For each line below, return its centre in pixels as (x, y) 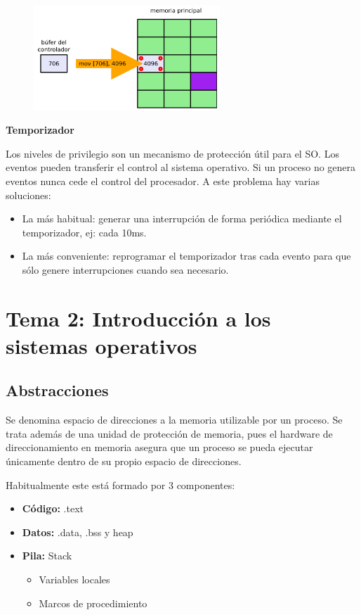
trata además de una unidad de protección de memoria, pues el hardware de (169, 433)
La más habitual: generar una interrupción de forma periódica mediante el (182, 218)
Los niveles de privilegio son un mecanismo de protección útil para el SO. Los (172, 153)
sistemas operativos (101, 345)
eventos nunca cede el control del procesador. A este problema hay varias (163, 180)
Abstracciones (57, 390)
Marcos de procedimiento (93, 603)
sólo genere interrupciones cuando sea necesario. (125, 269)
